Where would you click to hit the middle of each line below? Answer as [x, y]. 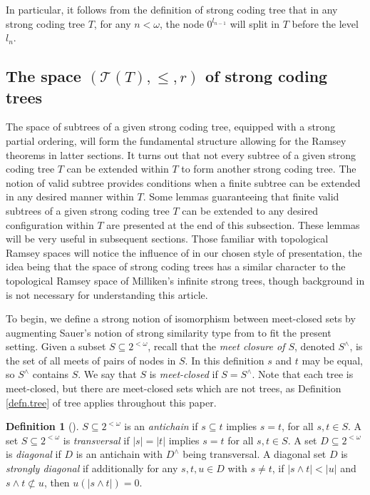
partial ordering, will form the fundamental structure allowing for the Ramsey [176, 140]
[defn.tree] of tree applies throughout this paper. [111, 402]
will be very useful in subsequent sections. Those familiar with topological [167, 239]
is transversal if [96, 440]
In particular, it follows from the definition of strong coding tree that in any [172, 9]
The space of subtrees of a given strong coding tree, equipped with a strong [171, 127]
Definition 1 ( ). [42, 426]
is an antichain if [161, 426]
